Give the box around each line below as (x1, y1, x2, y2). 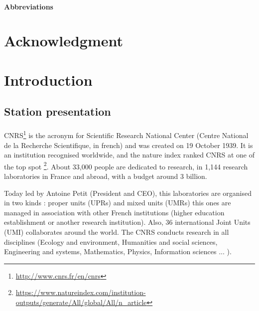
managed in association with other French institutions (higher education (4, 207, 225, 217)
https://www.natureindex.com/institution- (15, 287, 146, 298)
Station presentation (4, 104, 111, 119)
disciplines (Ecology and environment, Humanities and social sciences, (4, 236, 218, 247)
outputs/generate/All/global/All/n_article (15, 297, 147, 307)
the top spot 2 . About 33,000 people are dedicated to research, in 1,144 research (4, 159, 248, 171)
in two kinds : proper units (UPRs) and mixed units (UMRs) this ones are (4, 197, 231, 208)
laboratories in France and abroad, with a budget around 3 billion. (4, 171, 207, 181)
